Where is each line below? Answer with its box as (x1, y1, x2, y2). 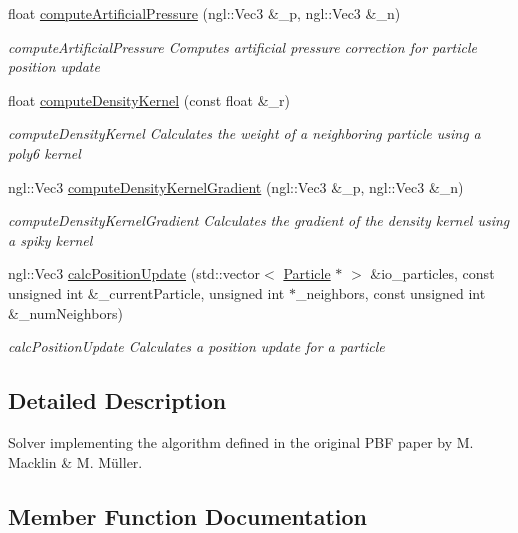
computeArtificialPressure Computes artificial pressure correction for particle (8, 36, 478, 57)
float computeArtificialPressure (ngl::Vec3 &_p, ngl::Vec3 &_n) (8, 3, 401, 23)
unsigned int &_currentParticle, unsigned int (8, 282, 285, 303)
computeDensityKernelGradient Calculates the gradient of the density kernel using (8, 210, 510, 231)
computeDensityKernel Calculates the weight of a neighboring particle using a (8, 123, 481, 144)
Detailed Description (8, 385, 227, 416)
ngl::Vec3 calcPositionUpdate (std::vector (8, 263, 261, 284)
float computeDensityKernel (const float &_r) (8, 89, 291, 110)
